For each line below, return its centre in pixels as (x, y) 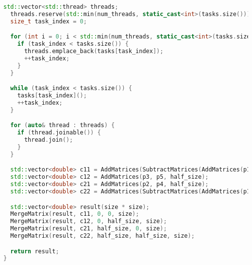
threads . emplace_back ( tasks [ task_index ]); (94, 51)
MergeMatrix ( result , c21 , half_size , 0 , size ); (89, 229)
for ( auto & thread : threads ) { (63, 125)
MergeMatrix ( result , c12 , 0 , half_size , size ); (89, 221)
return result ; (35, 251)
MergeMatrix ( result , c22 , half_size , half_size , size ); (102, 236)
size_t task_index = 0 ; (49, 21)
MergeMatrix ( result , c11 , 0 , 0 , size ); (75, 214)
